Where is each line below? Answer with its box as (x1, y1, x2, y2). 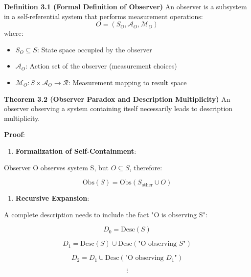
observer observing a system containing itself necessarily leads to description (4, 103, 233, 114)
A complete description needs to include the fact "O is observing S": (4, 209, 207, 219)
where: (4, 28, 23, 38)
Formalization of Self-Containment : (15, 145, 137, 156)
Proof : (4, 129, 25, 139)
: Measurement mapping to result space (68, 77, 187, 87)
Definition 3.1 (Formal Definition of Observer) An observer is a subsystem (4, 1, 247, 11)
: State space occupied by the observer (37, 44, 152, 54)
